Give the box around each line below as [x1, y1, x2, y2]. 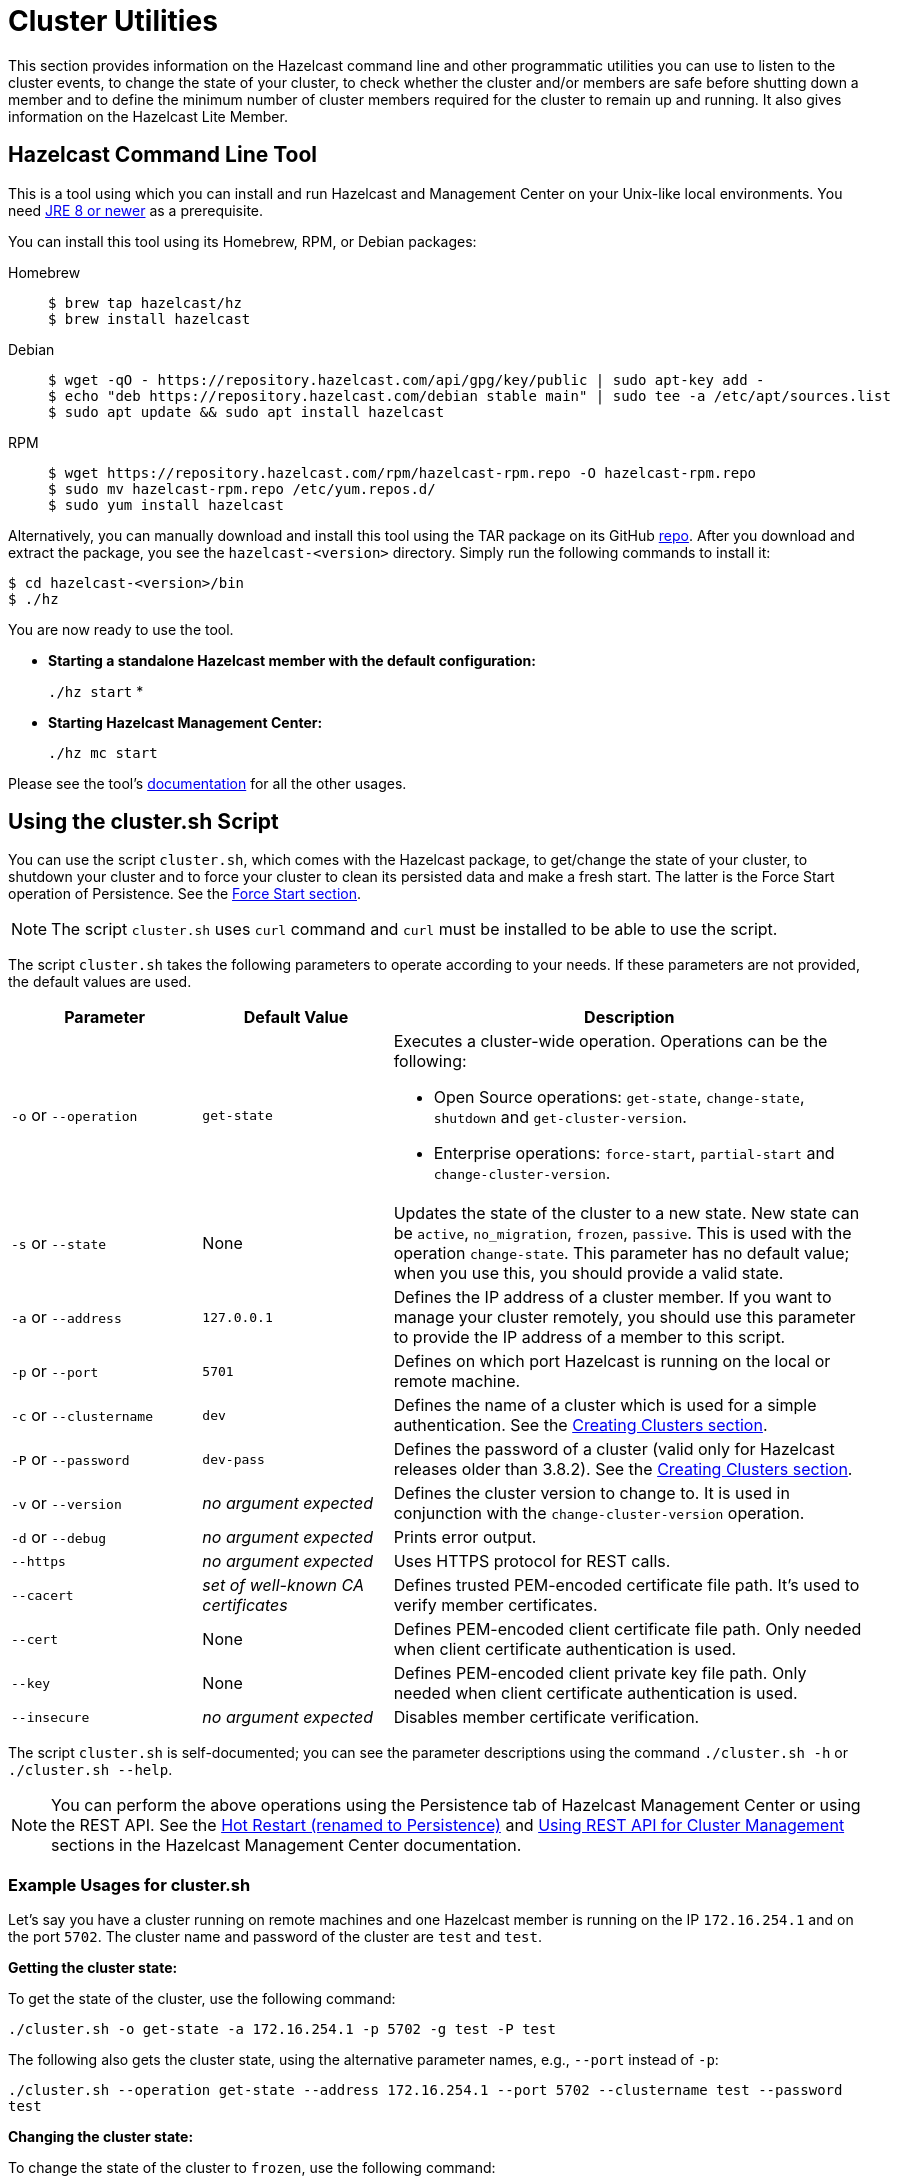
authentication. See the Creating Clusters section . [393, 1415, 768, 1436]
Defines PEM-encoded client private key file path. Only [393, 1663, 807, 1684]
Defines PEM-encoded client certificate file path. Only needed [393, 1619, 862, 1640]
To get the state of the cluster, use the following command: [8, 1990, 396, 2008]
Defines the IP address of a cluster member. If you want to [393, 1287, 832, 1308]
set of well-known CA [202, 1575, 364, 1596]
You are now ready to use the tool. [8, 620, 234, 638]
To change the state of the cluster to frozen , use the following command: [8, 2159, 496, 2177]
